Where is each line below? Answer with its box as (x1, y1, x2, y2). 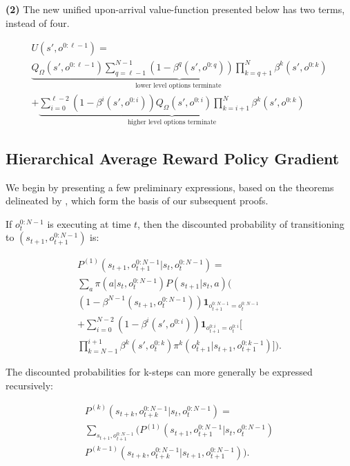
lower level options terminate (135, 82, 222, 90)
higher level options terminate (127, 118, 217, 126)
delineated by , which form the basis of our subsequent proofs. (6, 193, 269, 208)
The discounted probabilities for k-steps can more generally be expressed (6, 365, 313, 379)
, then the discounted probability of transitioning (137, 216, 344, 231)
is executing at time (47, 216, 131, 231)
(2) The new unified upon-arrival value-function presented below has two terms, (6, 2, 345, 16)
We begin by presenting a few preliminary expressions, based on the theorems (6, 179, 334, 194)
